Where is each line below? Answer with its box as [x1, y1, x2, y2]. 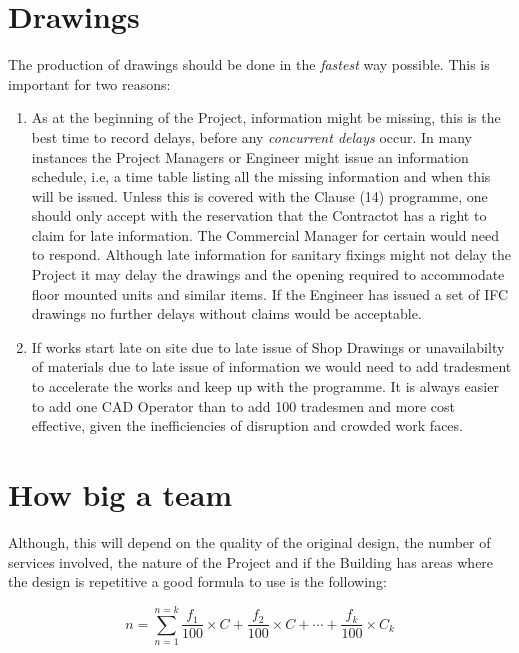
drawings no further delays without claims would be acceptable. [31, 303, 422, 324]
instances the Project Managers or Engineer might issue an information [31, 146, 469, 167]
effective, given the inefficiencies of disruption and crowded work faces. [31, 415, 463, 436]
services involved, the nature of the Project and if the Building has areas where [8, 551, 494, 572]
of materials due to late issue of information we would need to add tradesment [31, 356, 512, 377]
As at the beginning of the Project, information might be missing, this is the [31, 107, 501, 128]
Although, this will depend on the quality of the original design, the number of [8, 531, 491, 552]
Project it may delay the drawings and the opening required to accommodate [31, 264, 505, 285]
